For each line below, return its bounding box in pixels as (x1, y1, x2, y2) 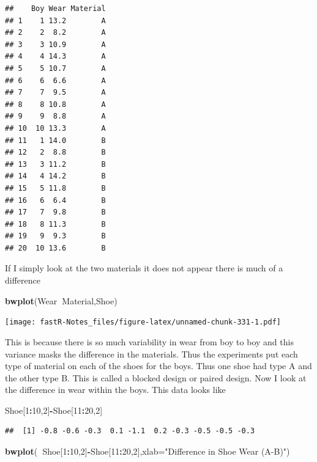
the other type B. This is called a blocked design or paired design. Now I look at (5, 371, 307, 384)
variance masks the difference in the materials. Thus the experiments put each (5, 347, 298, 360)
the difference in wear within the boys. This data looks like (5, 383, 226, 396)
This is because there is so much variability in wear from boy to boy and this (5, 335, 294, 348)
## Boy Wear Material (5, 4, 106, 13)
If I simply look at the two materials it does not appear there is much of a (5, 262, 283, 274)
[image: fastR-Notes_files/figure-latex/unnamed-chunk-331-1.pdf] (5, 318, 282, 327)
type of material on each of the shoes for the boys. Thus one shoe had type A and (5, 359, 312, 372)
